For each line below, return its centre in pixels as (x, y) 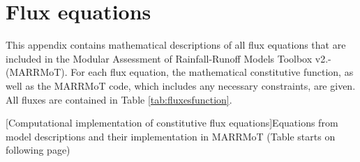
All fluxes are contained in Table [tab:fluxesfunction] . (119, 99)
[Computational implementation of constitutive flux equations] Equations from (172, 123)
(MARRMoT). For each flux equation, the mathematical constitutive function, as (180, 72)
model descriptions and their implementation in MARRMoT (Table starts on (171, 136)
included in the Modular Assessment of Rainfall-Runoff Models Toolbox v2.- (168, 58)
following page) (38, 150)
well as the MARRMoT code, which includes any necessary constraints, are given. (181, 85)
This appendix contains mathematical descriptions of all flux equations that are (176, 45)
